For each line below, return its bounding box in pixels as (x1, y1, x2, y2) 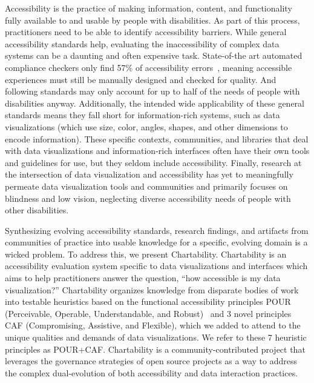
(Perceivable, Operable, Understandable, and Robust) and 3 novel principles (5, 307, 292, 319)
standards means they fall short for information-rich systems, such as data (5, 108, 280, 121)
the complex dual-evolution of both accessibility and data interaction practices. (5, 366, 298, 379)
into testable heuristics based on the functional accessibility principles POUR (5, 295, 291, 308)
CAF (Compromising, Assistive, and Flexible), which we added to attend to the (5, 319, 301, 331)
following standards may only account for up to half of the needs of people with (5, 85, 300, 98)
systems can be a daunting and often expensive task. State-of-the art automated (5, 49, 303, 62)
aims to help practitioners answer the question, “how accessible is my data (5, 271, 281, 284)
